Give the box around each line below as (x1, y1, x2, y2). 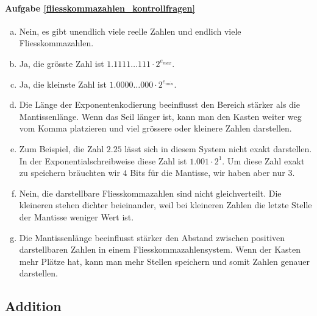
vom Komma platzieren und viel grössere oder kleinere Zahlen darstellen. (19, 122, 292, 135)
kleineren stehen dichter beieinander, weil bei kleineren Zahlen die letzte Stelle (19, 198, 312, 211)
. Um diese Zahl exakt (222, 154, 305, 167)
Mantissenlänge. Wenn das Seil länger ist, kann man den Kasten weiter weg (19, 110, 302, 122)
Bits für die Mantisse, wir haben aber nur (130, 166, 285, 179)
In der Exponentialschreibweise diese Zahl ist (19, 154, 187, 167)
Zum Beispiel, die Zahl (19, 142, 104, 155)
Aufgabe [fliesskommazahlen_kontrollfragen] (5, 1, 195, 14)
